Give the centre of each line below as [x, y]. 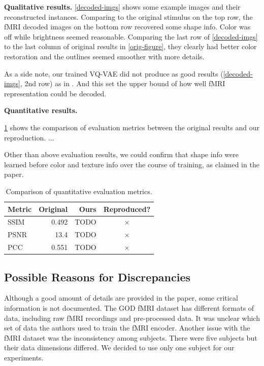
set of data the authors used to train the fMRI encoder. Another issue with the [127, 328]
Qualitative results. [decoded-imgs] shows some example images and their [122, 7]
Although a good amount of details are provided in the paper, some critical [121, 298]
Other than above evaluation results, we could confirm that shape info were [121, 154]
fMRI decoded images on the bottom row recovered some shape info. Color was [127, 27]
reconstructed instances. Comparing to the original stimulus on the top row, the [128, 16]
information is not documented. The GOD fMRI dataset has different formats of [129, 307]
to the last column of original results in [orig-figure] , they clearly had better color [130, 46]
